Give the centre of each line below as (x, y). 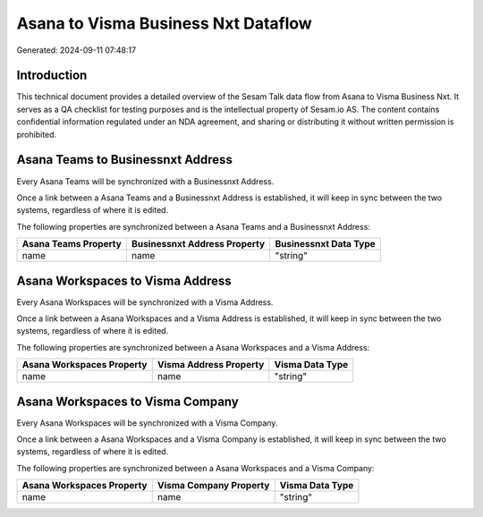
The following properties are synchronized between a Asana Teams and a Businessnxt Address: (194, 226)
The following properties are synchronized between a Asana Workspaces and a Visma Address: (193, 347)
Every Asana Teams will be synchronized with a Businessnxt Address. (145, 181)
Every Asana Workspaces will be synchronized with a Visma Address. (145, 302)
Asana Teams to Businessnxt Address (124, 160)
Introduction (52, 76)
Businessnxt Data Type (325, 244)
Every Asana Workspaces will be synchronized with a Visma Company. (147, 423)
